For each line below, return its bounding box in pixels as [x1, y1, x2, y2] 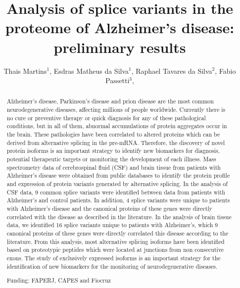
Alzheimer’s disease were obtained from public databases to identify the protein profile [6, 171, 230, 180]
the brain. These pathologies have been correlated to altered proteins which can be [6, 130, 220, 139]
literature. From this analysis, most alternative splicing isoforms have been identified [6, 237, 225, 245]
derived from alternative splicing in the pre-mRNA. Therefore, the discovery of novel [6, 138, 225, 146]
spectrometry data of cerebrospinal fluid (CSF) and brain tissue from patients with [6, 163, 221, 171]
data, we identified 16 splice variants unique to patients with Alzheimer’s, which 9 [6, 221, 218, 229]
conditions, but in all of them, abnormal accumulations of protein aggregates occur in [6, 122, 227, 130]
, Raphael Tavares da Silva [131, 65, 212, 76]
